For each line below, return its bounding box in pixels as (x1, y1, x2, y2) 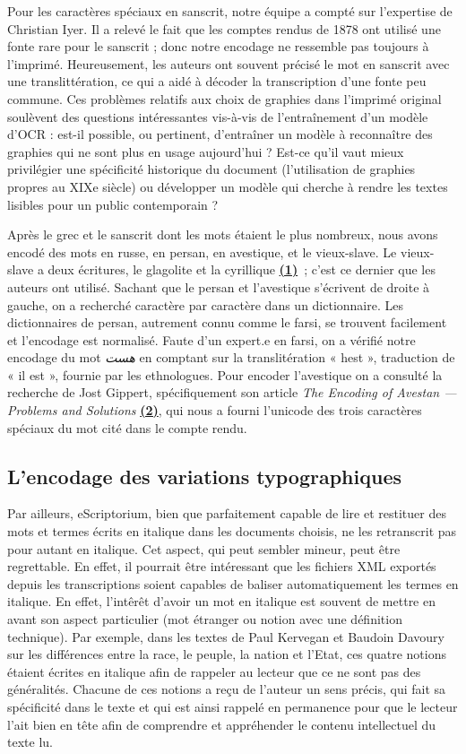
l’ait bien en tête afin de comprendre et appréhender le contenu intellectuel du (7, 715, 436, 733)
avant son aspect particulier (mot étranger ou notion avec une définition (7, 610, 402, 628)
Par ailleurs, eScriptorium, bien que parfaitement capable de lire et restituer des (7, 504, 446, 523)
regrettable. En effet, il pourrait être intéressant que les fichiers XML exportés (7, 557, 436, 576)
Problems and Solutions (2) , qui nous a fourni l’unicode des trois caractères (7, 401, 422, 420)
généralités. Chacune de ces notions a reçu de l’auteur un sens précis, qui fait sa (7, 680, 446, 698)
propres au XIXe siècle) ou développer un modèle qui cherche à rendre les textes (7, 177, 448, 195)
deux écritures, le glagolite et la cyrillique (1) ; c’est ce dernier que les (47, 260, 436, 279)
